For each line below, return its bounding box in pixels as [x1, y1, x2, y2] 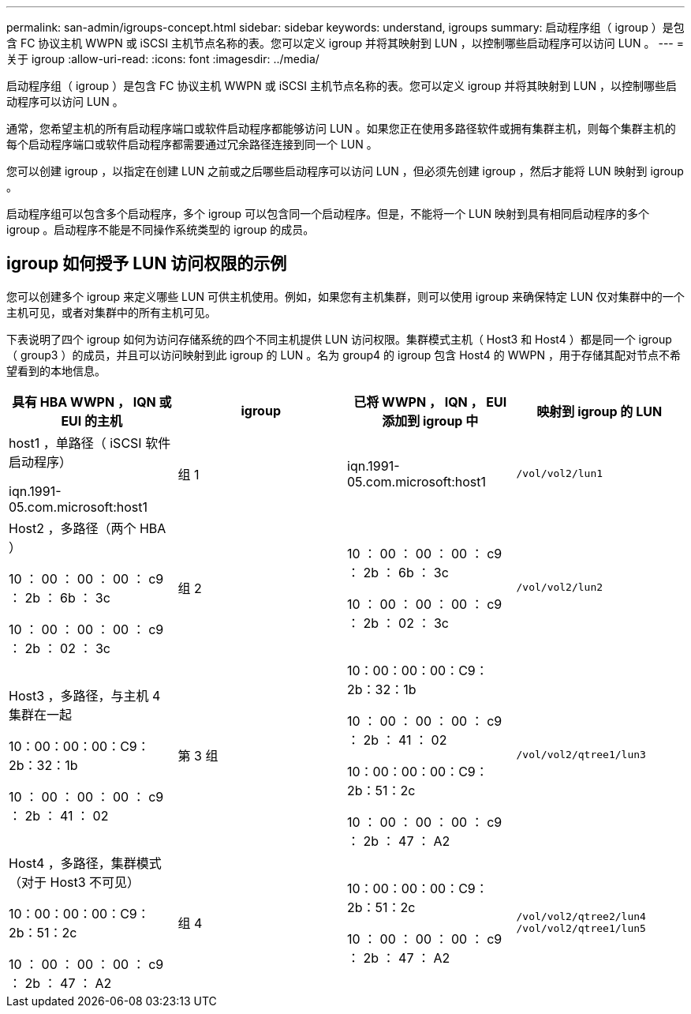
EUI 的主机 [61, 412, 123, 429]
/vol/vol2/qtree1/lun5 [516, 922, 646, 934]
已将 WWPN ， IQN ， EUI [353, 393, 507, 410]
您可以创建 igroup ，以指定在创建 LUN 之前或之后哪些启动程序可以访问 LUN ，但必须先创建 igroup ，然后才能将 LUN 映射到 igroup [6, 164, 684, 178]
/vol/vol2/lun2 [516, 581, 603, 594]
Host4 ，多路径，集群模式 [9, 854, 162, 871]
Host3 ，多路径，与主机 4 [9, 687, 161, 704]
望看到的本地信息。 [6, 363, 106, 377]
